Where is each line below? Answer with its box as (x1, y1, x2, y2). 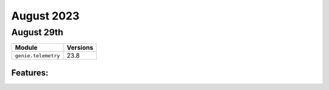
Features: (11, 67, 49, 78)
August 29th (11, 27, 64, 38)
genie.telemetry (15, 52, 60, 59)
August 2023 (11, 9, 80, 22)
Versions (66, 43, 94, 52)
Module (15, 43, 38, 52)
